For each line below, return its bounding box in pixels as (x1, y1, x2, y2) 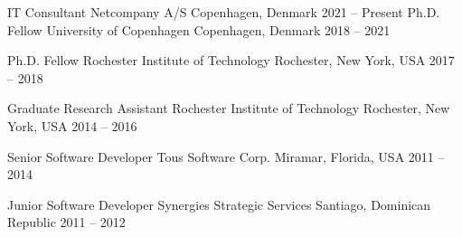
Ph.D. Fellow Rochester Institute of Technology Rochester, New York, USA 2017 (7, 51, 455, 70)
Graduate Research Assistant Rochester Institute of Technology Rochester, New (7, 99, 450, 118)
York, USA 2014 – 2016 (7, 116, 137, 135)
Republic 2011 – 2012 (7, 213, 126, 232)
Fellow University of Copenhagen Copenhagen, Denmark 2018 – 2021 (7, 20, 391, 39)
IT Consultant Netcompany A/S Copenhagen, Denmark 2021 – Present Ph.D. (7, 3, 440, 21)
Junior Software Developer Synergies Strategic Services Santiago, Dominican (7, 194, 431, 213)
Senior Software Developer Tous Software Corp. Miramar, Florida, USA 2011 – (7, 147, 445, 166)
